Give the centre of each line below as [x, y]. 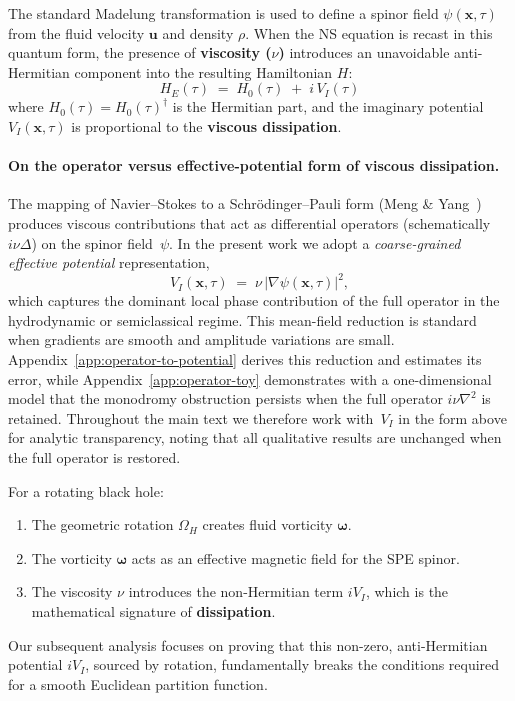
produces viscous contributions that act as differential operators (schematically [249, 222]
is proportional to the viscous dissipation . [206, 125]
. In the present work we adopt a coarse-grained [315, 242]
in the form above [452, 417]
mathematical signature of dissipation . [153, 610]
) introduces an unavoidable [364, 52]
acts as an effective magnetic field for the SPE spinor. [295, 557]
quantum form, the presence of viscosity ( [140, 52]
